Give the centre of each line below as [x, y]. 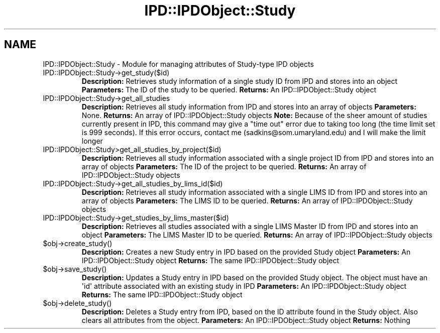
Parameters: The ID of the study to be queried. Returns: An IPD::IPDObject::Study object [229, 89]
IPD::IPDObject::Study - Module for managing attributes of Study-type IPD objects [178, 64]
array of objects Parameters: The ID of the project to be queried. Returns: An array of [224, 166]
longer [92, 141]
